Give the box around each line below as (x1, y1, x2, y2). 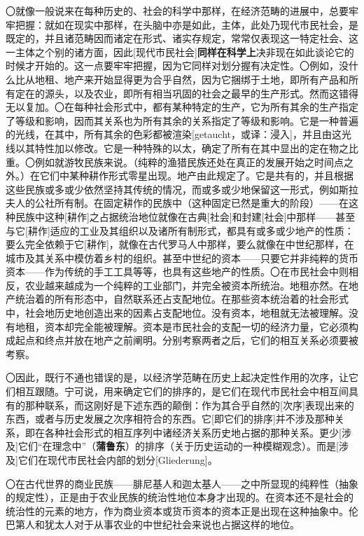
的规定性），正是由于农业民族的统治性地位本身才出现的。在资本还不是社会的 (6, 490, 353, 504)
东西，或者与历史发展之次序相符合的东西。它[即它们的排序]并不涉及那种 (6, 411, 335, 426)
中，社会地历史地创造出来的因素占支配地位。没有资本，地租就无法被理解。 (6, 305, 349, 320)
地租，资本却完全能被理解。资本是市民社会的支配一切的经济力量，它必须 (15, 319, 349, 334)
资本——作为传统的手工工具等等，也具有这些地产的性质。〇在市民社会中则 (6, 264, 349, 279)
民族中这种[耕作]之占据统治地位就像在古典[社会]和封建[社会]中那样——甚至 (15, 209, 356, 224)
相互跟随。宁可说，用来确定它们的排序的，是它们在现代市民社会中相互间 (15, 384, 349, 399)
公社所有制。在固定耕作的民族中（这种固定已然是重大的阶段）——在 (34, 195, 349, 210)
